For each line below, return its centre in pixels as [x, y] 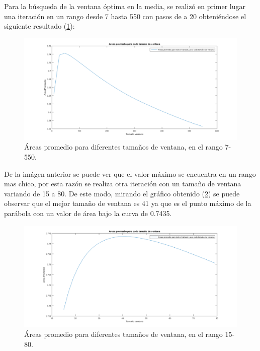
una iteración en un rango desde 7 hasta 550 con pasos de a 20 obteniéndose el [125, 16]
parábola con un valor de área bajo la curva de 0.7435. [88, 213]
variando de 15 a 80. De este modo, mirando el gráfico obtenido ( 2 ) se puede [122, 193]
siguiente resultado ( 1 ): [39, 26]
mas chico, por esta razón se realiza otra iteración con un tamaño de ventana [123, 184]
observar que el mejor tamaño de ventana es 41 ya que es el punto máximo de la [128, 203]
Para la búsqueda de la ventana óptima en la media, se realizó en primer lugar [125, 6]
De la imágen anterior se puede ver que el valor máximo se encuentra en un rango [130, 173]
